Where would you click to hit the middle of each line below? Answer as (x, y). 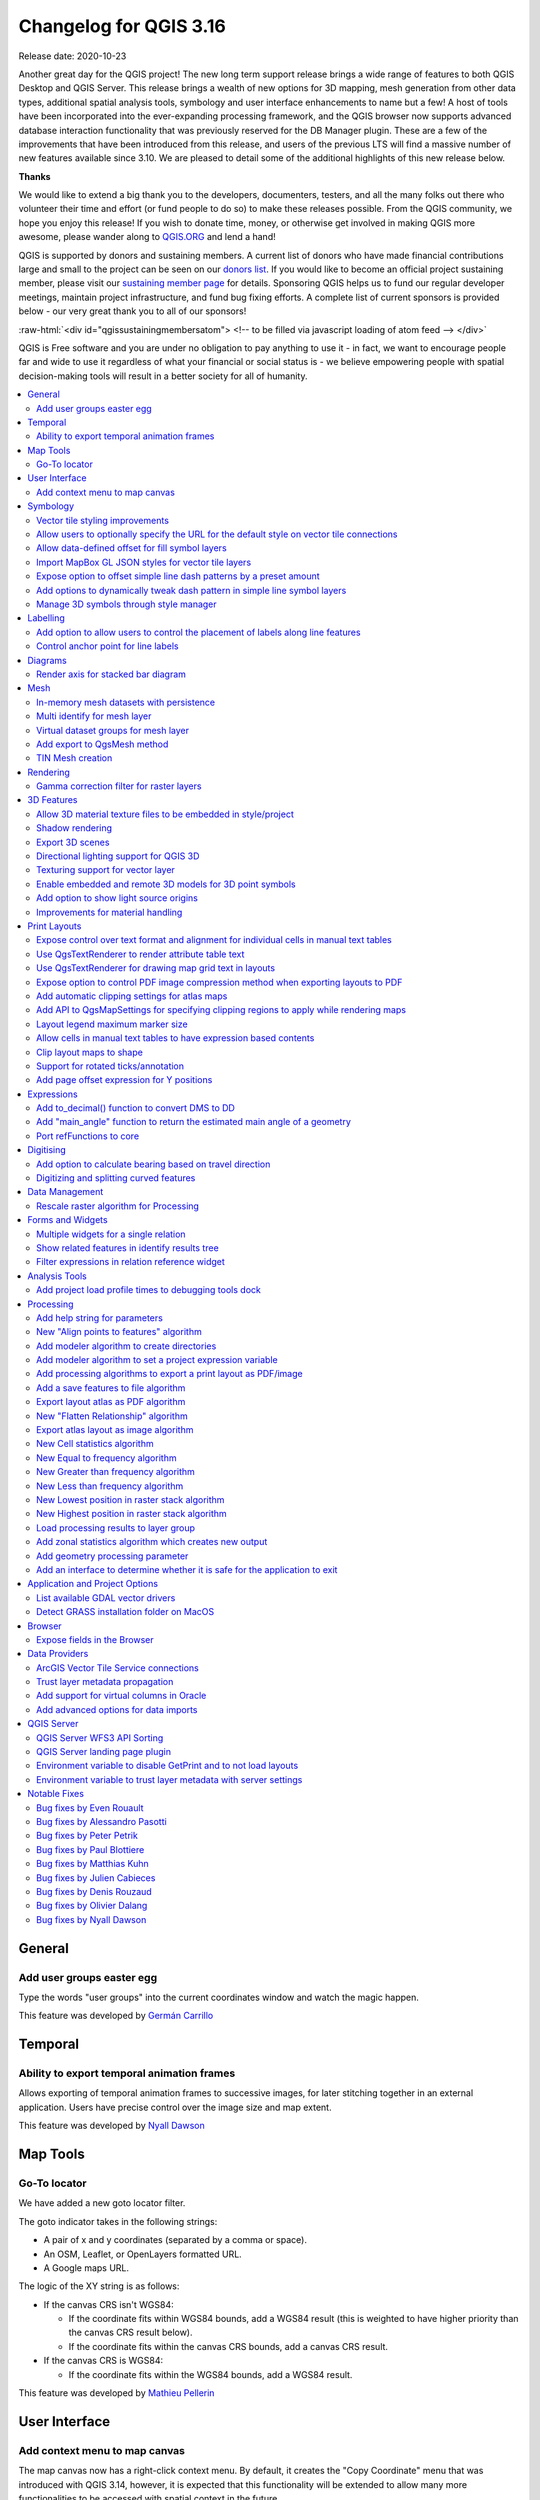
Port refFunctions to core (88, 1136)
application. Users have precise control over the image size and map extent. (175, 2107)
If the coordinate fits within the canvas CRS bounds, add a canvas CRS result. (228, 2346)
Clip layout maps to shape (90, 1052)
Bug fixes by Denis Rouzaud (94, 1891)
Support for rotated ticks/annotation (110, 1066)
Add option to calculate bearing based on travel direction (153, 1164)
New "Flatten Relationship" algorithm (112, 1416)
